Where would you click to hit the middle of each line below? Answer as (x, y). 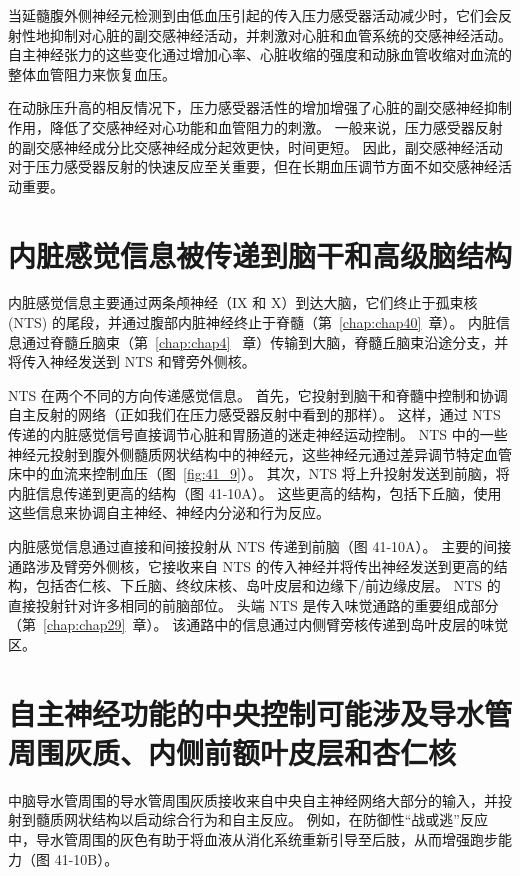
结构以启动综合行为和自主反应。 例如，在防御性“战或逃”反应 (289, 819)
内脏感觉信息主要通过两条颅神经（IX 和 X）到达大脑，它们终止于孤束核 (243, 302)
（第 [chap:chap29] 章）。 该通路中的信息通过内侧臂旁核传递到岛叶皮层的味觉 (258, 624)
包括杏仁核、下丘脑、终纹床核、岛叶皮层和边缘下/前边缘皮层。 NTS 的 (268, 585)
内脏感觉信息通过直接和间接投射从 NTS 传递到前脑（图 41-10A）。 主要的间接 (260, 546)
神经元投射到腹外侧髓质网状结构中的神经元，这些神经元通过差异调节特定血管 (260, 453)
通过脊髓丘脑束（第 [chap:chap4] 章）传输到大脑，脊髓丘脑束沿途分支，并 (265, 341)
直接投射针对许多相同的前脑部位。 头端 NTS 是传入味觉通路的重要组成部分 (253, 604)
